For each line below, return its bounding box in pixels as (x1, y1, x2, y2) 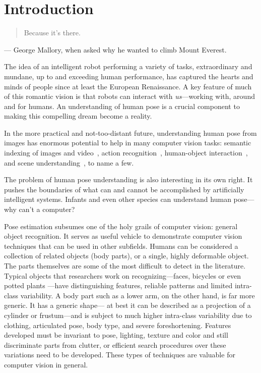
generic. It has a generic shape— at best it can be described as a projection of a (4, 300, 251, 310)
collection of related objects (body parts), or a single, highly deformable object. (4, 250, 249, 261)
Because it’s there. (24, 27, 81, 38)
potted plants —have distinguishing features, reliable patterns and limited (4, 280, 233, 291)
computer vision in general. (4, 359, 88, 369)
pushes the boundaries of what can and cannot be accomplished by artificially (4, 184, 244, 194)
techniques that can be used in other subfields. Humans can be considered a (4, 240, 238, 251)
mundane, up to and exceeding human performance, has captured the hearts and (4, 71, 253, 81)
